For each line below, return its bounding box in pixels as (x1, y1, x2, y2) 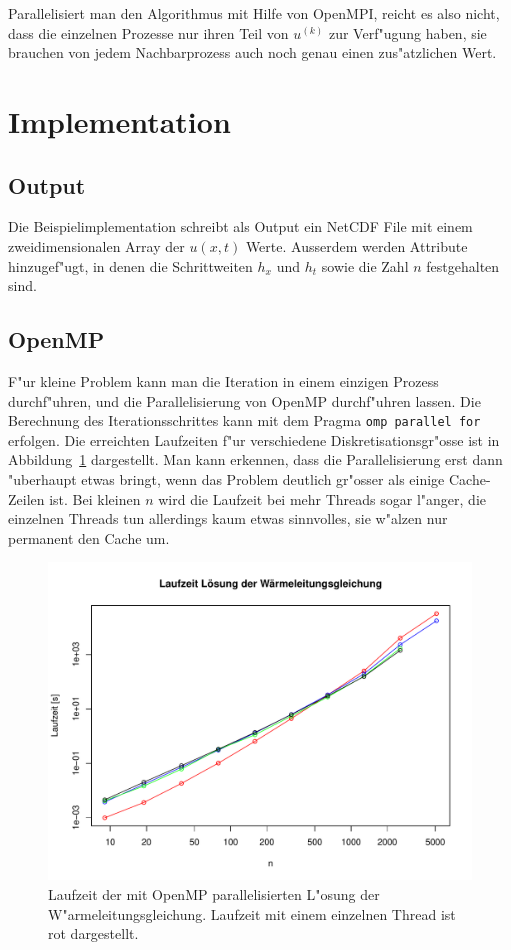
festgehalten (426, 255, 500, 276)
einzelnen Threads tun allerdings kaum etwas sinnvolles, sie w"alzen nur (8, 508, 448, 529)
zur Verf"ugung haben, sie (328, 22, 487, 43)
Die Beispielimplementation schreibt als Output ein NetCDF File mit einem (8, 216, 473, 237)
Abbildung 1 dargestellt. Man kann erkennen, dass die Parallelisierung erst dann (8, 449, 503, 470)
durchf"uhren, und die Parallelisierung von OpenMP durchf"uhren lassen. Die (8, 390, 481, 411)
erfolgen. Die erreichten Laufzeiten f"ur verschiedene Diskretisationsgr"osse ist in (8, 429, 500, 450)
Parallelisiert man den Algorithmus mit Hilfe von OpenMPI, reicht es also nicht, (8, 3, 500, 23)
